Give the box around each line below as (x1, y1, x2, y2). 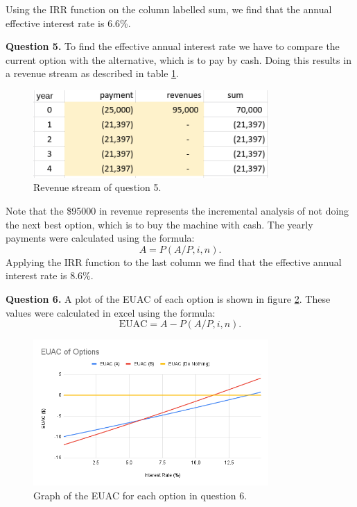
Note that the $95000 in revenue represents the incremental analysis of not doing (6, 203, 349, 218)
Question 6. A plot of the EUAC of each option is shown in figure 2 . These (6, 292, 331, 306)
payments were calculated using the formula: (6, 231, 195, 245)
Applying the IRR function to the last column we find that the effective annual (6, 254, 342, 269)
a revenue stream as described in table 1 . (6, 66, 179, 81)
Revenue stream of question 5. (33, 180, 162, 194)
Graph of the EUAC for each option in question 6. (33, 488, 247, 502)
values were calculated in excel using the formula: (6, 305, 216, 319)
